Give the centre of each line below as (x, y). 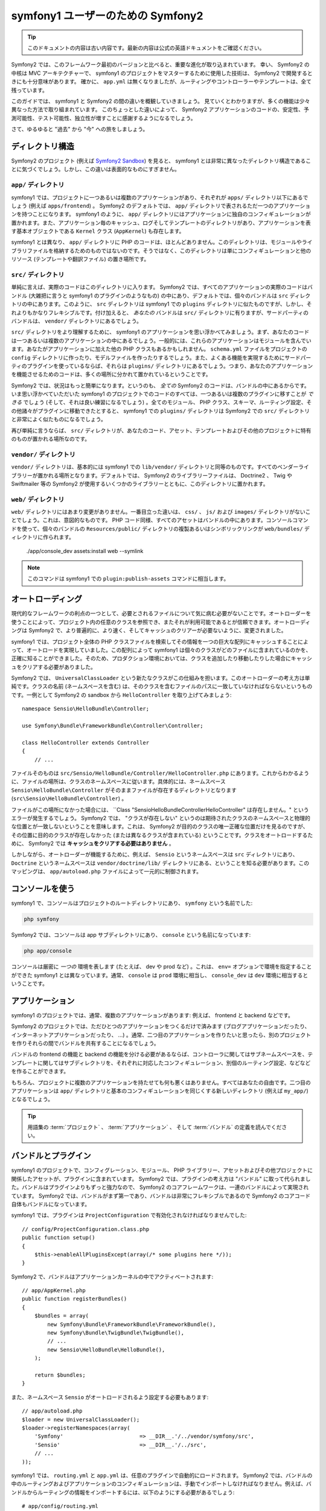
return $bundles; (60, 1375)
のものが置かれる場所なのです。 (51, 439)
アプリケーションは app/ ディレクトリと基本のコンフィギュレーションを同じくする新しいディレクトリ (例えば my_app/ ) (160, 1090)
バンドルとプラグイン (51, 1156)
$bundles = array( (62, 1316)
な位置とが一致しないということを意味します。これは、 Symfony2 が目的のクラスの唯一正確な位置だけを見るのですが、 (160, 827)
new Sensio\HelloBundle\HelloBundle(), (106, 1350)
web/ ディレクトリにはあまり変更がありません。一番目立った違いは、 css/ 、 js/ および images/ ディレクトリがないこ (161, 512)
